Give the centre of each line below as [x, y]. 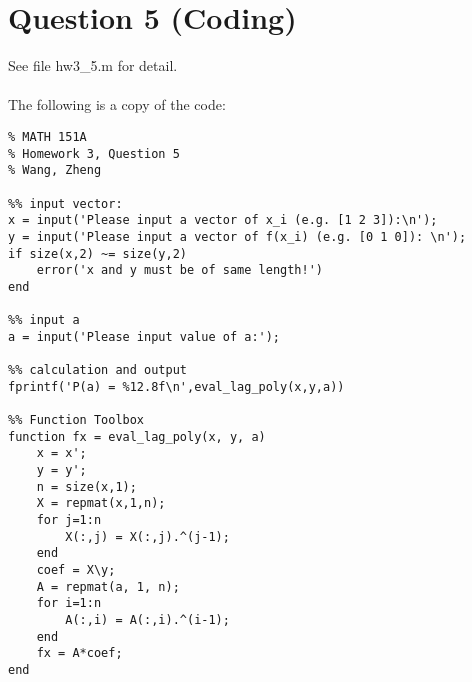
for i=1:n [69, 603]
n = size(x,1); [86, 486]
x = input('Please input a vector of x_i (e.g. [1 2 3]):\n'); [223, 220]
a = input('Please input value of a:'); [144, 336]
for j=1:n [69, 520]
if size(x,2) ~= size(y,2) [97, 253]
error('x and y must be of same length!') [179, 270]
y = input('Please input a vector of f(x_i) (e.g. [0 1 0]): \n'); [237, 236]
